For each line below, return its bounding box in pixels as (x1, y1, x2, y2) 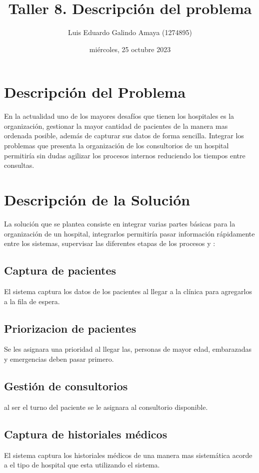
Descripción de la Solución (4, 189, 190, 209)
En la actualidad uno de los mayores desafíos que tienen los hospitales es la (4, 111, 234, 121)
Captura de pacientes (4, 263, 116, 278)
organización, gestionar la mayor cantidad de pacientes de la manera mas (4, 120, 228, 131)
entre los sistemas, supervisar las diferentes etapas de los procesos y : (4, 238, 215, 249)
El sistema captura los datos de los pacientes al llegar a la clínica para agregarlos (4, 286, 252, 296)
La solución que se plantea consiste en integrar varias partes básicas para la (4, 218, 235, 228)
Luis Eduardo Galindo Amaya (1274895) (68, 27, 192, 38)
